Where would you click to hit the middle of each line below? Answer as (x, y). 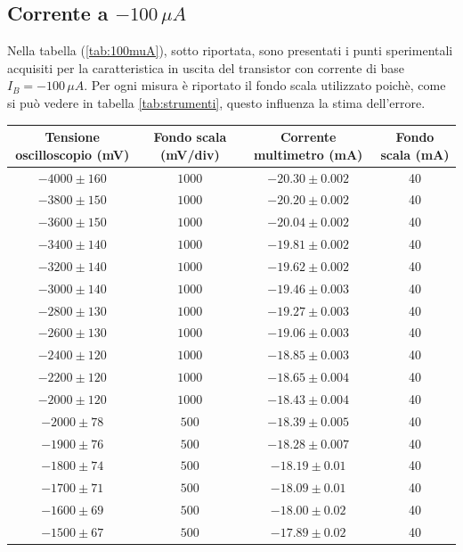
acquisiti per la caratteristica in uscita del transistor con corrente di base (206, 67)
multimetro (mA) (309, 154)
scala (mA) (415, 154)
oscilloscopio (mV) (73, 154)
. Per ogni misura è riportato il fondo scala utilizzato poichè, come (265, 85)
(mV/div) (190, 154)
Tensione (72, 137)
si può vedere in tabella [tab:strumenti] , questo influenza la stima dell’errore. (216, 102)
